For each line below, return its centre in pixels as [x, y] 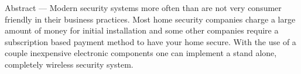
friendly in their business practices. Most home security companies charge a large [150, 19]
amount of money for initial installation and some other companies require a [142, 30]
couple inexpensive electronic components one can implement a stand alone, [141, 53]
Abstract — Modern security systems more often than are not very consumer [143, 8]
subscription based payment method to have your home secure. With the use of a [150, 41]
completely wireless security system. [69, 64]
